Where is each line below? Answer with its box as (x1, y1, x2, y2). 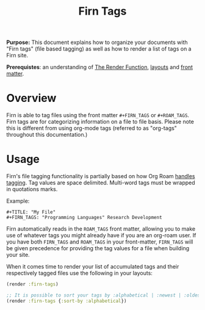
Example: (6, 197, 30, 205)
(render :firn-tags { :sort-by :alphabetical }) (6, 298, 127, 304)
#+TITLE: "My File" (6, 209, 56, 215)
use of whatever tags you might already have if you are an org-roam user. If (6, 232, 196, 239)
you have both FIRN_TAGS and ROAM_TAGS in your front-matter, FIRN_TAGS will (6, 238, 193, 245)
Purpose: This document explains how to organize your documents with (6, 38, 188, 46)
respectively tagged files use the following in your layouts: (6, 270, 153, 277)
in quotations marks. (6, 186, 58, 193)
